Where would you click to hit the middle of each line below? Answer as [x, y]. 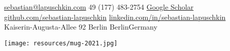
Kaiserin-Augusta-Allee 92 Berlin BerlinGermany [81, 27]
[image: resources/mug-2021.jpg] [61, 43]
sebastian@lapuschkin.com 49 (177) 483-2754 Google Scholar [99, 7]
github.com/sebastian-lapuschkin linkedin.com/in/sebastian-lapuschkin [115, 17]
